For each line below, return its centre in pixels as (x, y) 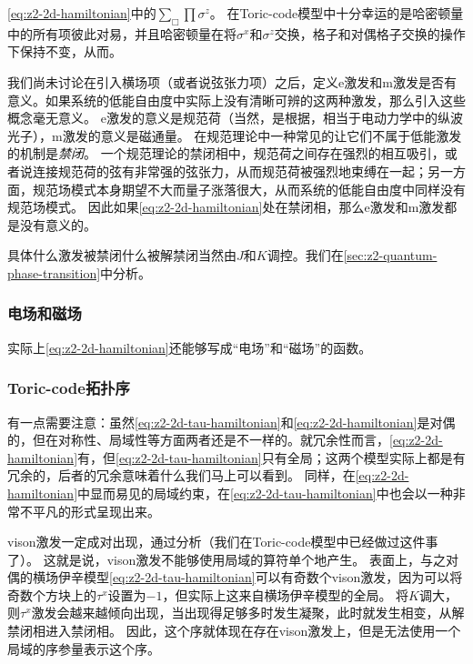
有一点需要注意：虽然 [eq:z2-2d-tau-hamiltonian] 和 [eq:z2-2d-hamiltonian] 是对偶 (231, 422)
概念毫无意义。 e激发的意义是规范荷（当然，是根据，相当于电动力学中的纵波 (235, 118)
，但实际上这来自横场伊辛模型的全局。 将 (286, 594)
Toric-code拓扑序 (69, 388)
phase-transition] (54, 272)
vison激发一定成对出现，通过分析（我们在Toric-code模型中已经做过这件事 (223, 542)
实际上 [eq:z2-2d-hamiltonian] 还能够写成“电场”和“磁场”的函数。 (190, 347)
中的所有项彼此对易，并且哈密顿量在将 (122, 33)
